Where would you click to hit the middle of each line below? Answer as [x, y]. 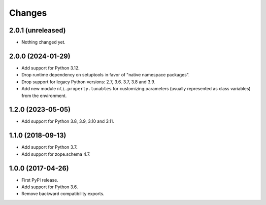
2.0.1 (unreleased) [37, 30]
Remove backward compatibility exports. [63, 194]
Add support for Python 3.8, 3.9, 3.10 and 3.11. [68, 121]
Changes [28, 13]
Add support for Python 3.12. [50, 68]
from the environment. [44, 96]
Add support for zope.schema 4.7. [56, 154]
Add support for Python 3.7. [50, 147]
